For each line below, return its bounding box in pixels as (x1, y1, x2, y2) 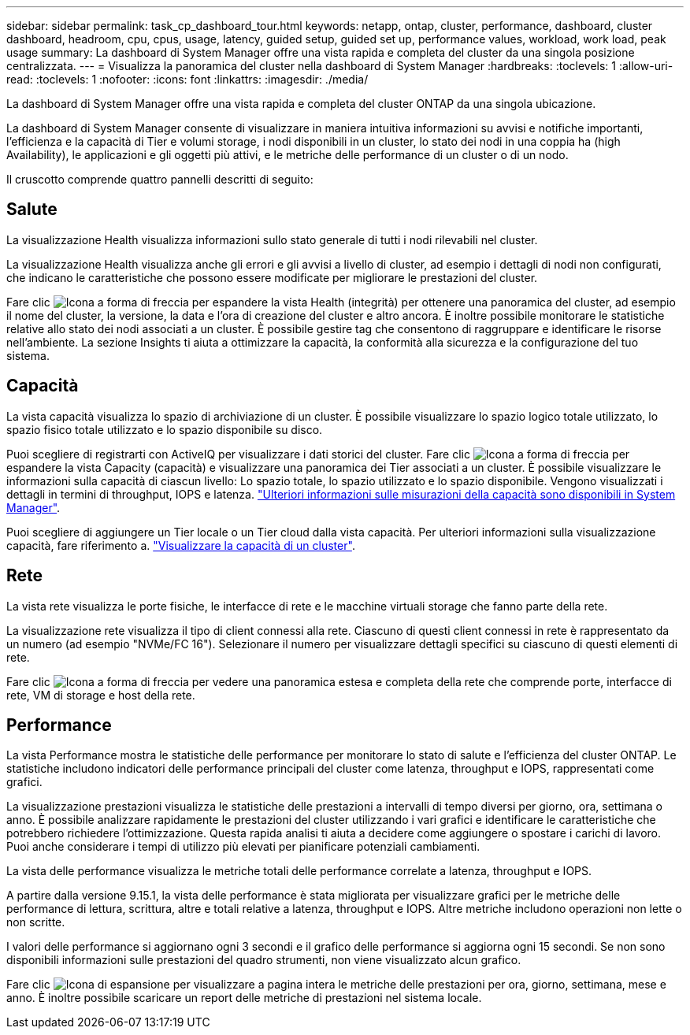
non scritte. (6, 915, 65, 929)
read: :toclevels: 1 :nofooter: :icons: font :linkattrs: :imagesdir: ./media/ (6, 72, 369, 86)
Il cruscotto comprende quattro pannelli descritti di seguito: (6, 172, 313, 186)
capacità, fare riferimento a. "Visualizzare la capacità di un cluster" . (6, 538, 355, 552)
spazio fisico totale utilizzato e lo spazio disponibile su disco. (6, 422, 323, 436)
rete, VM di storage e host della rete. (6, 688, 195, 702)
